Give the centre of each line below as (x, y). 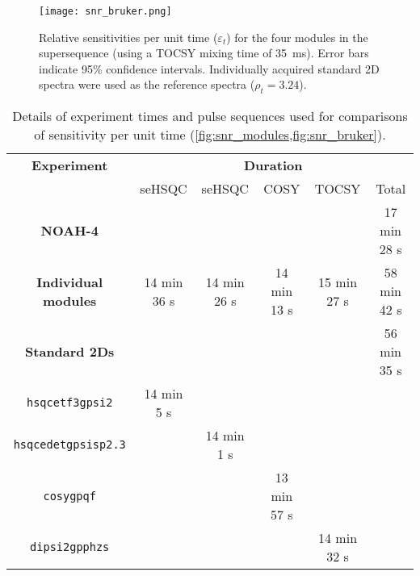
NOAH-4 (69, 231)
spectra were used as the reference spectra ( (147, 84)
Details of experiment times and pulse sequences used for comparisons (210, 116)
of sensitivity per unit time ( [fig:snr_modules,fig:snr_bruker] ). (210, 135)
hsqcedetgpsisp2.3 (69, 445)
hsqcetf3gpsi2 (70, 403)
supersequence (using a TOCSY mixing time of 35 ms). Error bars (204, 53)
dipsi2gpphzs (70, 547)
